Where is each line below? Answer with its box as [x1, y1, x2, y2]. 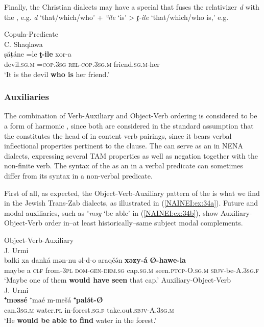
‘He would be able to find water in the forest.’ [4, 314, 157, 325]
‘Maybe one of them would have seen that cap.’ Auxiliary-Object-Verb [4, 274, 231, 285]
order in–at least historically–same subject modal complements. [44, 217, 243, 228]
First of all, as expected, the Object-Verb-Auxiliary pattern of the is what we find [4, 187, 260, 198]
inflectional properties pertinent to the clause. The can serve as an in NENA [4, 140, 244, 151]
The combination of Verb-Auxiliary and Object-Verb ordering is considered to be [4, 110, 257, 121]
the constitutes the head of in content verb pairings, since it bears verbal [4, 130, 232, 141]
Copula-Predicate [4, 29, 59, 39]
